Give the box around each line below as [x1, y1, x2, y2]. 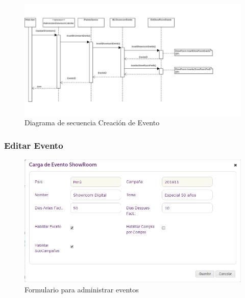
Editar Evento [4, 139, 63, 151]
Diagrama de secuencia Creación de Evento [24, 117, 160, 128]
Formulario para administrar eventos [24, 284, 139, 294]
